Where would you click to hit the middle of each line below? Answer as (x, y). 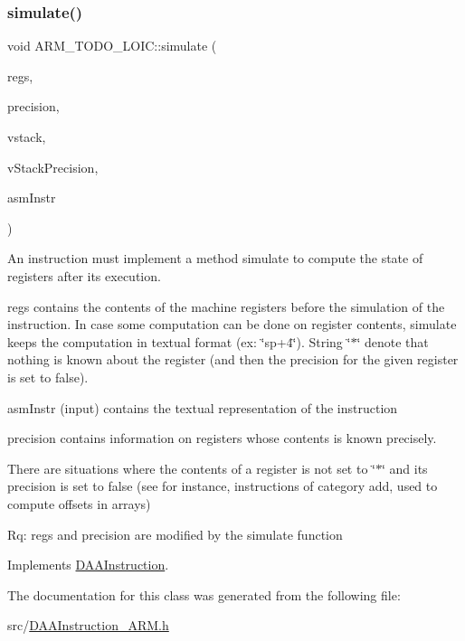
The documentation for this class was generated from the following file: (204, 594)
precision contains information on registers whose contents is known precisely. (222, 438)
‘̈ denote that (393, 341)
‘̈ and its (404, 468)
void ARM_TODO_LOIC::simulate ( (112, 46)
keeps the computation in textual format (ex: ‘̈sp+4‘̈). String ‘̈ (179, 341)
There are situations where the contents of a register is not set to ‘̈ (191, 468)
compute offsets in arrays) (79, 503)
